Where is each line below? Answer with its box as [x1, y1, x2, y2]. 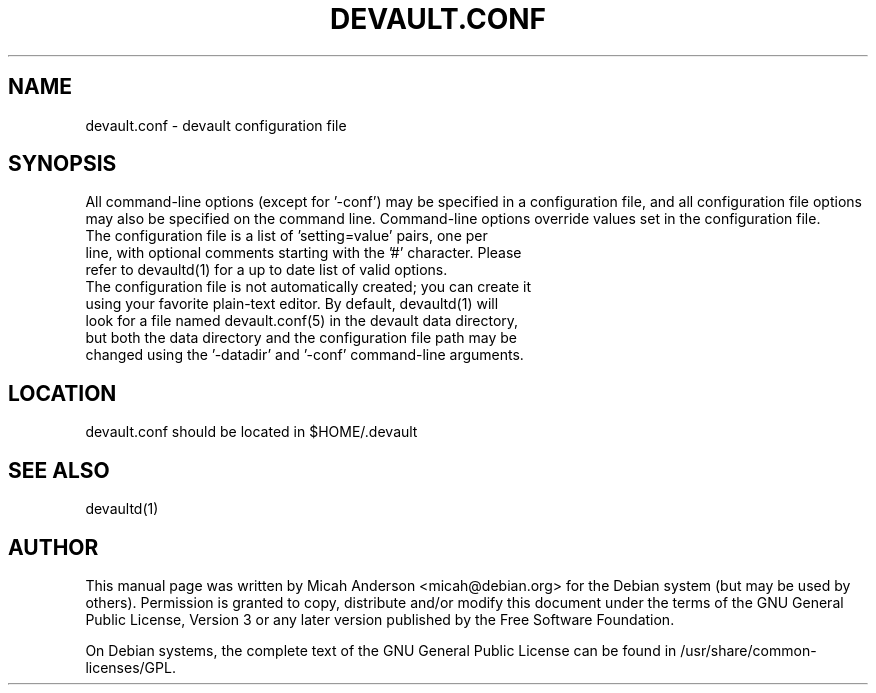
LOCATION [8, 380, 117, 406]
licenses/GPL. [85, 658, 176, 676]
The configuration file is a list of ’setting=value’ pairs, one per [85, 227, 488, 245]
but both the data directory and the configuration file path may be [85, 329, 517, 347]
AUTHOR [8, 534, 99, 560]
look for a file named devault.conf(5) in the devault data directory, [85, 312, 519, 330]
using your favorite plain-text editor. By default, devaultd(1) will [85, 295, 499, 313]
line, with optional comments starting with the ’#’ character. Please [85, 244, 522, 262]
